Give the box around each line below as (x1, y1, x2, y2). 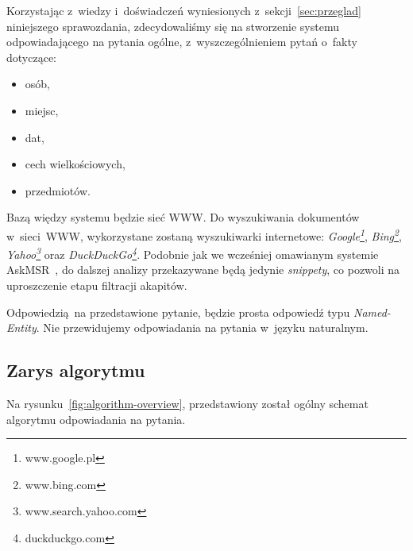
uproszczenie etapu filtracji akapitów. (6, 277, 187, 294)
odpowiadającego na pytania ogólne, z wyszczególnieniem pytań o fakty (6, 33, 357, 50)
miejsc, (25, 102, 59, 118)
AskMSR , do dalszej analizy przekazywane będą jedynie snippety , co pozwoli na (6, 261, 400, 278)
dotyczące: (6, 48, 56, 65)
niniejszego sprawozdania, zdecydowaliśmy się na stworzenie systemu (6, 17, 339, 34)
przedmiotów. (25, 182, 91, 198)
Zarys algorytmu (6, 358, 145, 383)
